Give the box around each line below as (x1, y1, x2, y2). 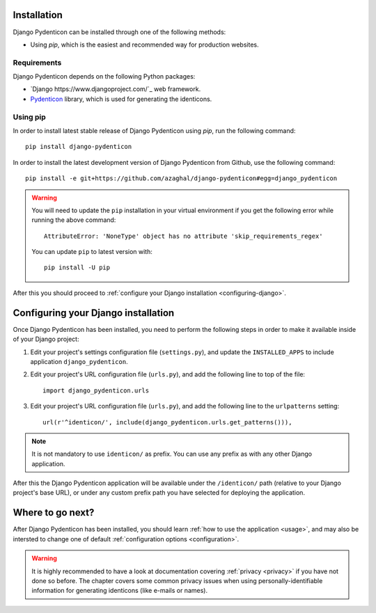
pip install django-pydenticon (25, 143, 132, 151)
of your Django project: (13, 335, 79, 344)
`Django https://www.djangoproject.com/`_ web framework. (30, 85, 201, 93)
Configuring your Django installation (13, 307, 175, 319)
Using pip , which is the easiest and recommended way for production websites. (30, 40, 259, 49)
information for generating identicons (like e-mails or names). (31, 587, 208, 595)
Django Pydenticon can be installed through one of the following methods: (13, 28, 226, 36)
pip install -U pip (44, 264, 111, 271)
